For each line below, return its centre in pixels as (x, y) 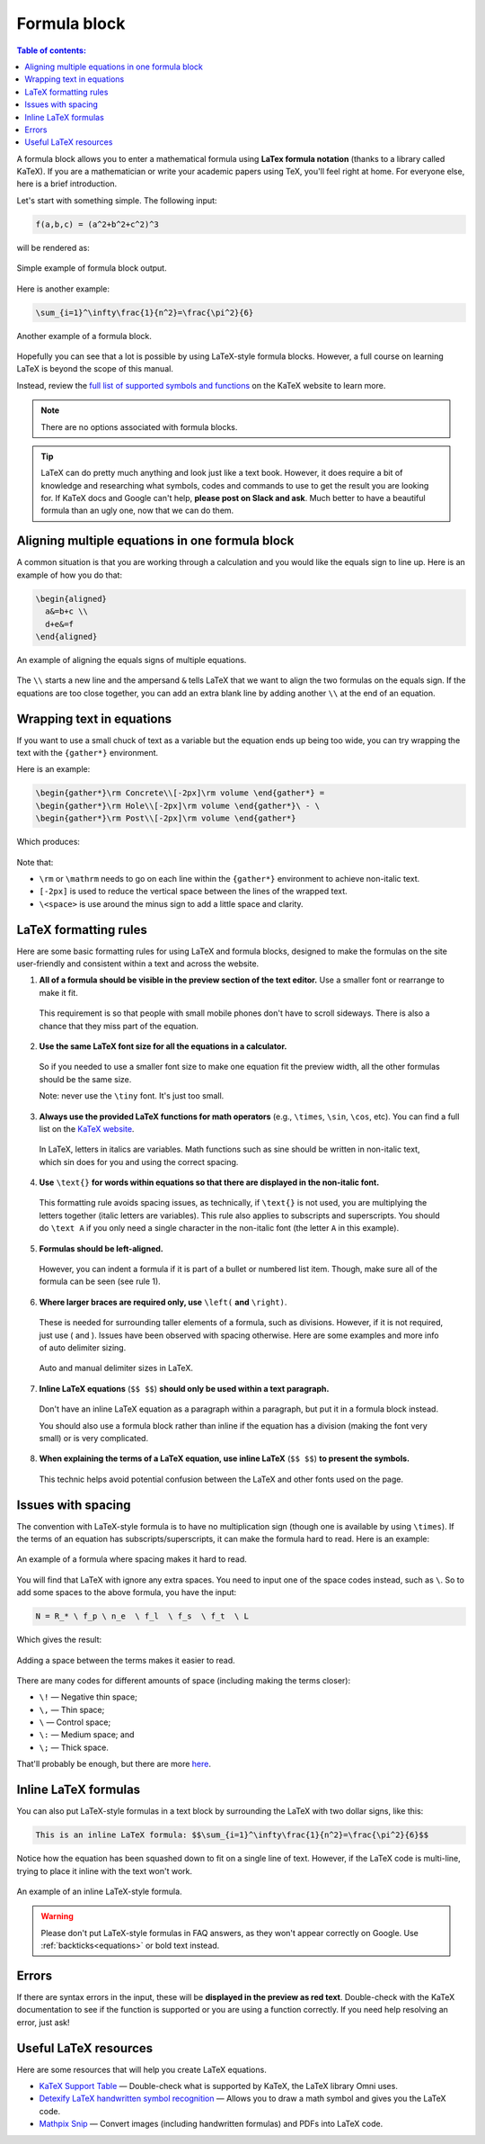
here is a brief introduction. (66, 184)
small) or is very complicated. (93, 1438)
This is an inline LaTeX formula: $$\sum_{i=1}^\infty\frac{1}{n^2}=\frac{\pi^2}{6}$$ (232, 1835)
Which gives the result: (59, 1640)
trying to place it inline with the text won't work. (105, 1870)
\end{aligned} (66, 636)
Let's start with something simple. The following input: (117, 200)
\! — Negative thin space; (88, 1697)
